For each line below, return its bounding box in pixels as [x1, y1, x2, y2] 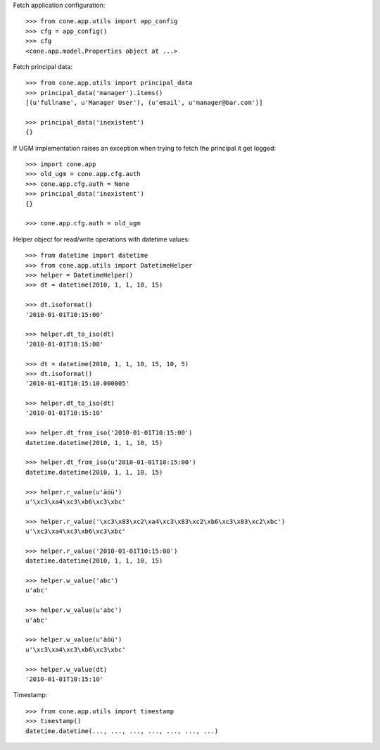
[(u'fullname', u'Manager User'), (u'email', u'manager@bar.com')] [25, 99, 263, 107]
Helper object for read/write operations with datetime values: [13, 235, 190, 243]
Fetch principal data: [13, 62, 73, 70]
